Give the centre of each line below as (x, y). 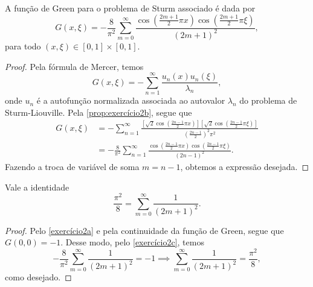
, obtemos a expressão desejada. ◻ (245, 166)
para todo (23, 46)
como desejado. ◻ (38, 277)
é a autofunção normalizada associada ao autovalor (131, 100)
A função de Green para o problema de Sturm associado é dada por (130, 8)
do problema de (268, 100)
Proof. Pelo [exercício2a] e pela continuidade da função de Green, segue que (144, 230)
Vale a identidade (37, 187)
